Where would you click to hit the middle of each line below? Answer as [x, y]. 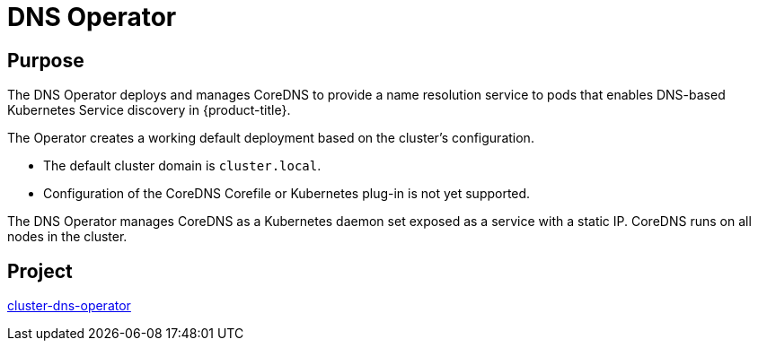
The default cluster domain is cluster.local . [182, 166]
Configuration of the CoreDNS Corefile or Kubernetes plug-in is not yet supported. [287, 194]
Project [40, 271]
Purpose [46, 60]
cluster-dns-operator [69, 306]
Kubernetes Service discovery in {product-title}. [149, 110]
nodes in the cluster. [67, 237]
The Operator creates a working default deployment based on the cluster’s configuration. [271, 138]
